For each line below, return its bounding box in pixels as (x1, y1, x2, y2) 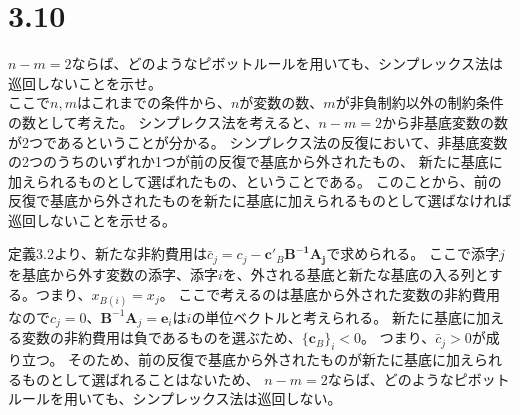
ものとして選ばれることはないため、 (21, 368, 260, 389)
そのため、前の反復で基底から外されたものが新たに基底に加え (68, 348, 475, 369)
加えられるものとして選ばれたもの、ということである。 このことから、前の (8, 170, 502, 191)
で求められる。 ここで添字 (326, 243, 499, 264)
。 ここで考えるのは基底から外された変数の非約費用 (159, 283, 500, 304)
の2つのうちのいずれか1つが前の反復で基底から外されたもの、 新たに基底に (8, 151, 503, 172)
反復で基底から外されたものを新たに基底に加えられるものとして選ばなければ (8, 190, 512, 211)
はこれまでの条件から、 (76, 92, 231, 113)
